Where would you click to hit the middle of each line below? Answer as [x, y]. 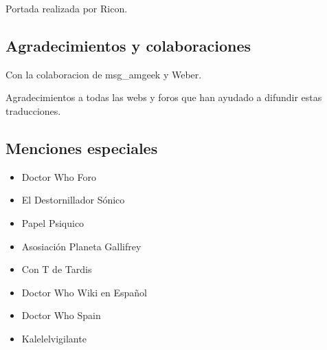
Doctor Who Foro [59, 176]
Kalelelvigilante [54, 338]
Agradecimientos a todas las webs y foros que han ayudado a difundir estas [164, 97]
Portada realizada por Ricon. [67, 8]
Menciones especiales [82, 147]
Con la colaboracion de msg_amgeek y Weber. [104, 74]
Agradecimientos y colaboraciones [128, 45]
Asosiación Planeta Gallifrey [81, 246]
